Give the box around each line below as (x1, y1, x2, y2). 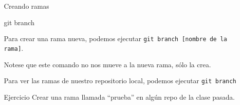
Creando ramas (4, 1, 49, 11)
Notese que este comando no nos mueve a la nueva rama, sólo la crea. (4, 59, 211, 69)
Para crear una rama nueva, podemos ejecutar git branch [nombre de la (4, 33, 227, 44)
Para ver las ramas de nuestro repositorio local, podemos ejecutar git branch (4, 75, 237, 86)
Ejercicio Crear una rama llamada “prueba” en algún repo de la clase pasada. (4, 91, 235, 102)
